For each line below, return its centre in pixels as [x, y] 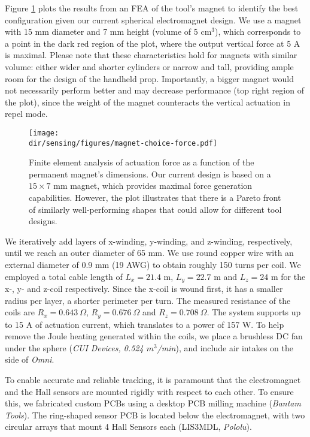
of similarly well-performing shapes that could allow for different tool [155, 209]
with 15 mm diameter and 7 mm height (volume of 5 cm [108, 31]
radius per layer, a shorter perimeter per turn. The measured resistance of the [148, 300]
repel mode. [26, 114]
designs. [43, 221]
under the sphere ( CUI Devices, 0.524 [74, 347]
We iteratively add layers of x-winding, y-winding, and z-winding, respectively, [149, 241]
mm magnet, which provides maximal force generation [153, 186]
